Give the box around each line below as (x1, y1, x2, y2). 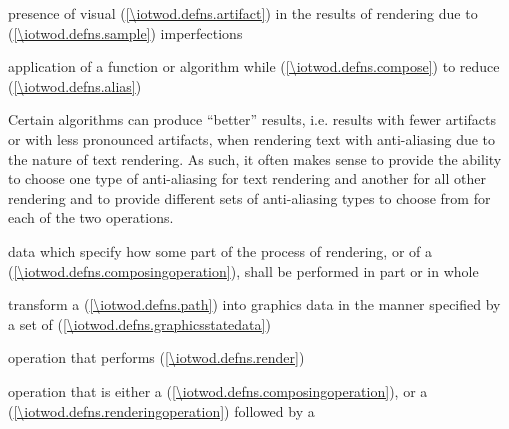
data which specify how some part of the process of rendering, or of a (8, 240, 432, 261)
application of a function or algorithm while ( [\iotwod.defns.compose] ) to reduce (8, 56, 500, 77)
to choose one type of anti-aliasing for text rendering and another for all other (8, 168, 486, 189)
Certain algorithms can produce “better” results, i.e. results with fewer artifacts (8, 109, 497, 130)
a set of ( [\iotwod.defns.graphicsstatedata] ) (8, 313, 271, 334)
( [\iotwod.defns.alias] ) (8, 75, 142, 96)
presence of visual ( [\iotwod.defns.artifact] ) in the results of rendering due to (8, 3, 478, 23)
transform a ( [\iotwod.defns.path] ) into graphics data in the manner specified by (8, 294, 501, 315)
